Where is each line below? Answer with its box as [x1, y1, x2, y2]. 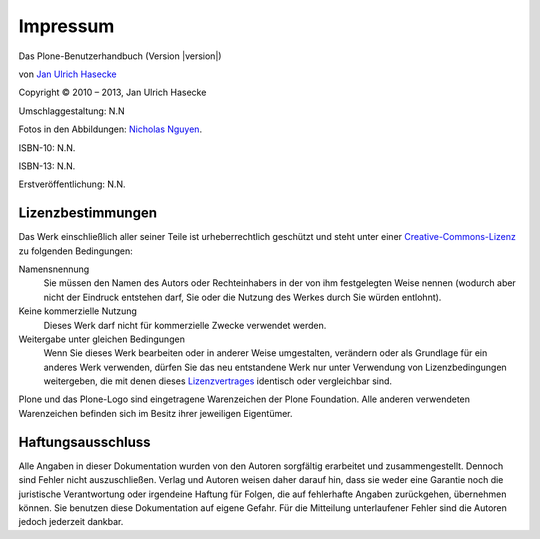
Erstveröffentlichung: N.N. [18, 178, 126, 190]
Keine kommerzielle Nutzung [18, 305, 137, 317]
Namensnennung [18, 263, 90, 275]
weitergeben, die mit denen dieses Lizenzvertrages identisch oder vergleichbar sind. [43, 375, 393, 387]
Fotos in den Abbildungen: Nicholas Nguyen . [18, 123, 203, 135]
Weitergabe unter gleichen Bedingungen [18, 333, 185, 345]
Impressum [18, 15, 115, 37]
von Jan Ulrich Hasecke [18, 68, 117, 80]
